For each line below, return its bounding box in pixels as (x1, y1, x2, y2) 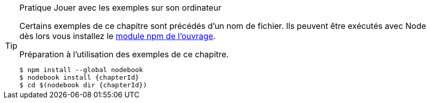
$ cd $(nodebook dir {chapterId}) (19, 81, 147, 89)
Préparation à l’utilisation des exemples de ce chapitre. (19, 49, 229, 59)
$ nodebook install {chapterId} (19, 74, 139, 81)
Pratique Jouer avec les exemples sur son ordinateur (19, 3, 222, 13)
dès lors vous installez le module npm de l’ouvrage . (19, 31, 216, 41)
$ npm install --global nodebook (19, 66, 143, 74)
